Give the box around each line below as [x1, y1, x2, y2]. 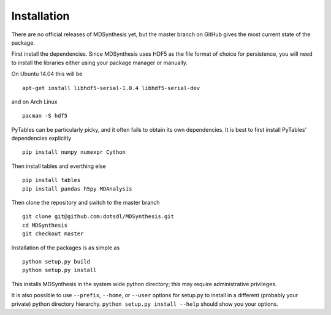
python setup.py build [22, 258, 91, 265]
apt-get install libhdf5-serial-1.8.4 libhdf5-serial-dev [22, 85, 200, 91]
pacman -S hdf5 [22, 112, 68, 120]
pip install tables [22, 176, 81, 184]
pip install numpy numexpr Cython [22, 149, 126, 156]
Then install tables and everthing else [11, 162, 106, 170]
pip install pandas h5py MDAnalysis [22, 185, 132, 192]
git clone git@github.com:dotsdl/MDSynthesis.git [22, 213, 175, 220]
